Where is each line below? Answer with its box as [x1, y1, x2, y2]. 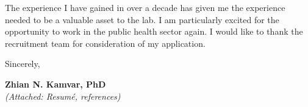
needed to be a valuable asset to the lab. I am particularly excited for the [5, 13, 279, 26]
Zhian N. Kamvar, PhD [5, 77, 106, 90]
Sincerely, [5, 57, 40, 70]
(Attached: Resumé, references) [5, 89, 121, 102]
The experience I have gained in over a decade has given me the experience [5, 1, 285, 13]
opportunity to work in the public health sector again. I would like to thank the [5, 25, 303, 38]
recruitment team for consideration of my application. [5, 36, 206, 49]
